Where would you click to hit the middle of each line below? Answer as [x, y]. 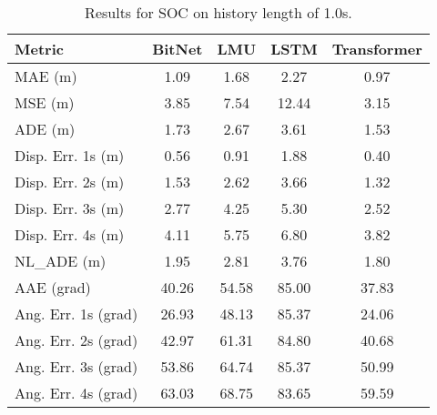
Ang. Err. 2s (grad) [76, 340]
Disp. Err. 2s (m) [70, 182]
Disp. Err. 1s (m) [70, 155]
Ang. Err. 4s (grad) [76, 393]
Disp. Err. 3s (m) [70, 208]
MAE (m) [46, 76]
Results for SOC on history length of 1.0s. [218, 12]
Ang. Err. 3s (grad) [76, 366]
